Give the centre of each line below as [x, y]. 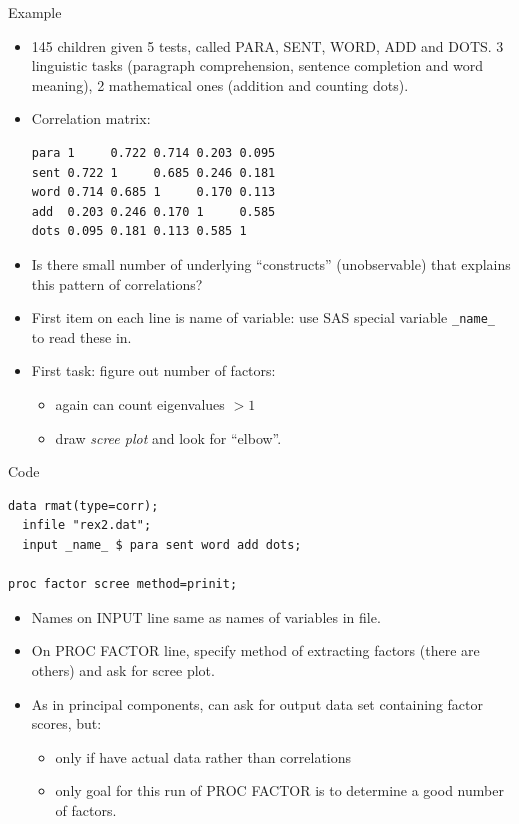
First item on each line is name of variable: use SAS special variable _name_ [263, 317]
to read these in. [81, 336]
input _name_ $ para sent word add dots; [162, 544]
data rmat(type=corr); [83, 505]
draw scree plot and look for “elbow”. [168, 437]
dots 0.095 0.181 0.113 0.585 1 [139, 231]
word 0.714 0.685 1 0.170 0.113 [153, 192]
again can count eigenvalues [140, 403]
